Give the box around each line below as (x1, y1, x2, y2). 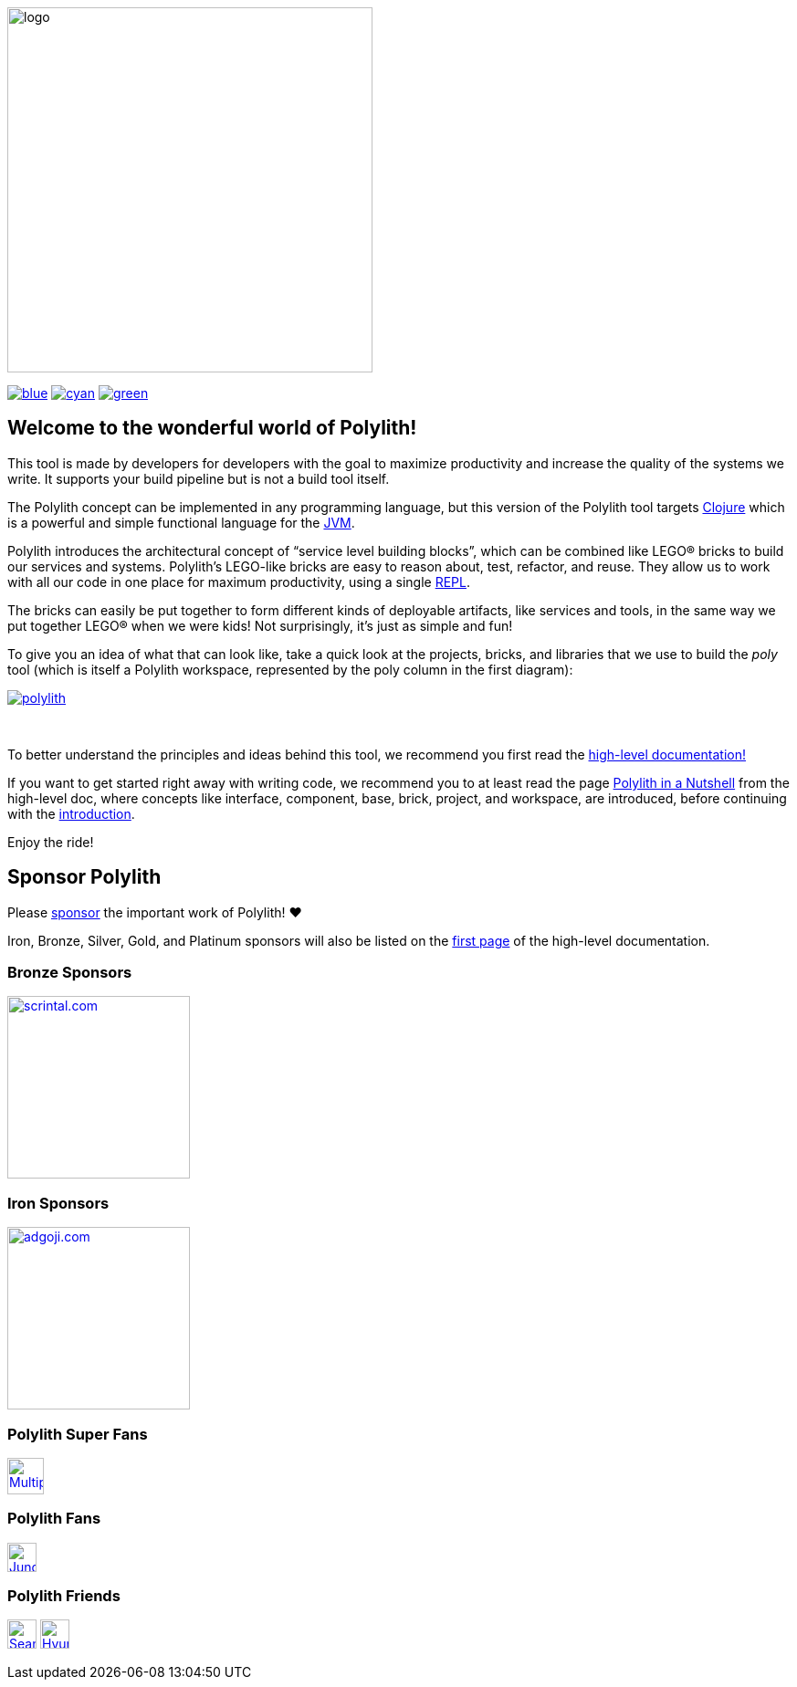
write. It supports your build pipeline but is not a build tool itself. (7, 470, 390, 487)
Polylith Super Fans (7, 1424, 148, 1443)
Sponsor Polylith (7, 865, 162, 889)
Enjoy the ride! (7, 833, 94, 850)
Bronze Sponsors (7, 963, 132, 982)
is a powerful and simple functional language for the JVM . (7, 514, 355, 530)
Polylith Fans (7, 1509, 101, 1528)
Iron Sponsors (7, 1193, 110, 1212)
